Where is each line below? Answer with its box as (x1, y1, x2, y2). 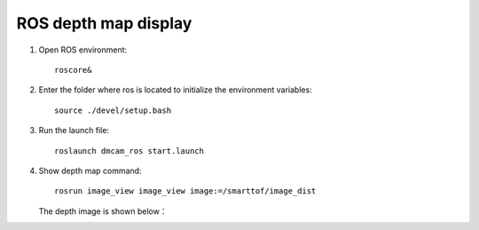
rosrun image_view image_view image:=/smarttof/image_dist (54, 186, 317, 196)
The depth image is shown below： (38, 205, 168, 217)
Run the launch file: (38, 125, 110, 136)
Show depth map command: (38, 165, 142, 176)
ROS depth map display (16, 13, 192, 33)
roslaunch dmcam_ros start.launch (54, 146, 204, 155)
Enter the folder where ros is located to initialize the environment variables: (38, 84, 312, 95)
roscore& (54, 65, 92, 75)
